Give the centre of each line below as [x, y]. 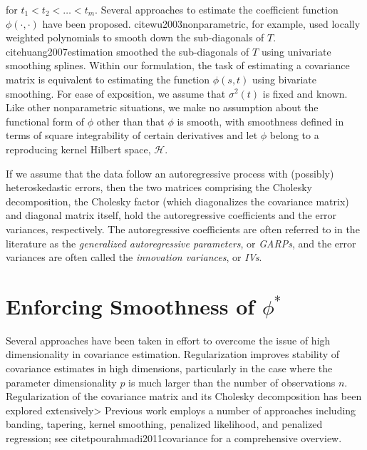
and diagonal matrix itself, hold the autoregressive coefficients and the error [171, 215]
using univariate [296, 51]
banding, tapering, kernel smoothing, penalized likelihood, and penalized [164, 424]
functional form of [45, 121]
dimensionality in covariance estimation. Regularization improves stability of [173, 354]
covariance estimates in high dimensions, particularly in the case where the [169, 368]
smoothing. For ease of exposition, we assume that [116, 93]
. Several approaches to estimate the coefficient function [217, 9]
